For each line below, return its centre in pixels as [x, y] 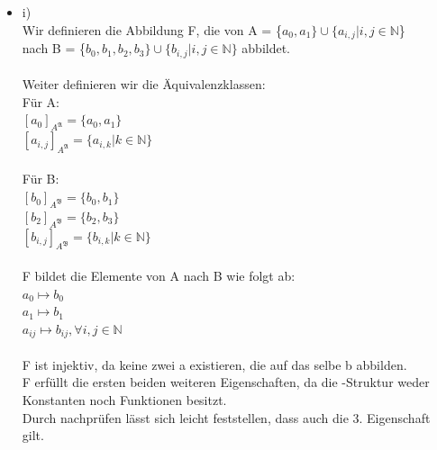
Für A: [41, 101]
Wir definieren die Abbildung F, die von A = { [152, 29]
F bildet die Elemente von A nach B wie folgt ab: [159, 276]
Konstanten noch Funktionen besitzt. [124, 400]
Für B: [41, 179]
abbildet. [266, 48]
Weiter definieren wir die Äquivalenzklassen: [144, 84]
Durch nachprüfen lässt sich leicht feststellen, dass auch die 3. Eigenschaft [226, 417]
